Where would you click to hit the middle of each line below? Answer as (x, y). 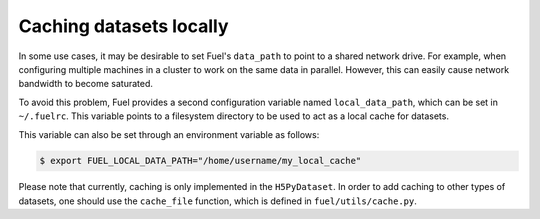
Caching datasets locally (123, 26)
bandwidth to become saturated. (86, 84)
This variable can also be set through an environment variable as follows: (169, 134)
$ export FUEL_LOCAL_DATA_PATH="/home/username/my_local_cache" (200, 161)
